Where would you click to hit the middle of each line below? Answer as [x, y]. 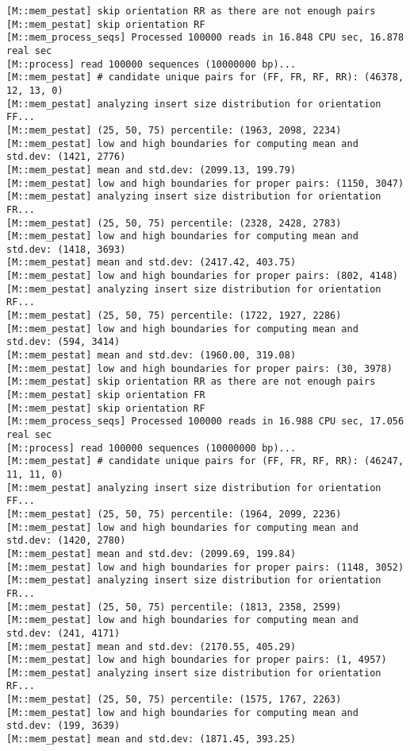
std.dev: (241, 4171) [63, 633]
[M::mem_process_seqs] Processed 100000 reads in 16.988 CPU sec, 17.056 [205, 422]
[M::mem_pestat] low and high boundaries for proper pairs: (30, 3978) [199, 368]
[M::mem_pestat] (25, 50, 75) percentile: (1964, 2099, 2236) [174, 514]
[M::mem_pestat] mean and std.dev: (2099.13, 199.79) [151, 170]
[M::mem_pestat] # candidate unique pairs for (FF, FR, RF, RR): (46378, [205, 77]
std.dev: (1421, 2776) [66, 157]
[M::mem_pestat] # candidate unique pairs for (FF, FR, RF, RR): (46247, [205, 461]
